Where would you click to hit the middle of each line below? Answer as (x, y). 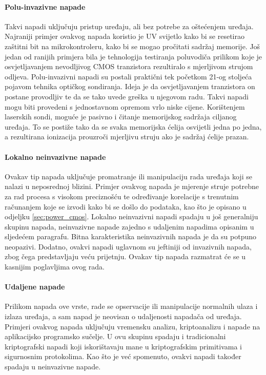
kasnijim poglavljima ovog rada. (55, 267)
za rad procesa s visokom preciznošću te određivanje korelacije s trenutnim (122, 196)
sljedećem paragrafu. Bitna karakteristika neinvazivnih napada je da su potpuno (131, 236)
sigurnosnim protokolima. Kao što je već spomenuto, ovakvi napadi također (123, 356)
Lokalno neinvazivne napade (55, 157)
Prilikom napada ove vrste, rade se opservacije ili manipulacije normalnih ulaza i (131, 306)
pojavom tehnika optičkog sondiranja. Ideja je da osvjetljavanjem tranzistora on (130, 86)
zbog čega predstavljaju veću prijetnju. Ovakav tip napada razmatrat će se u (125, 256)
